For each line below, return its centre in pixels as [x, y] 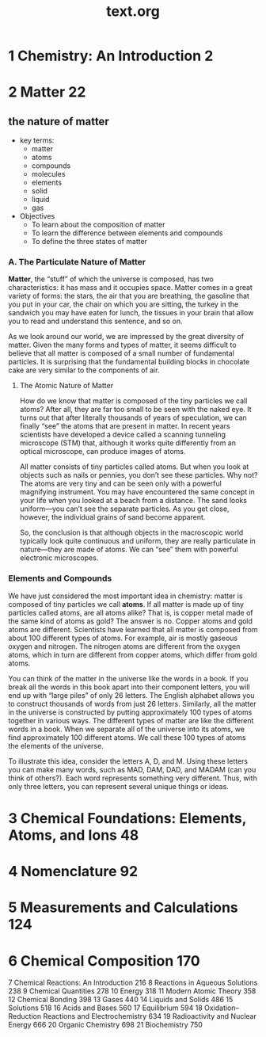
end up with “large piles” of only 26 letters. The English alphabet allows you [131, 695]
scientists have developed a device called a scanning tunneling [123, 435]
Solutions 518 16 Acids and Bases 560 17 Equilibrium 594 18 [106, 1008]
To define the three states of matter [89, 242]
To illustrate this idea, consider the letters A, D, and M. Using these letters [128, 761]
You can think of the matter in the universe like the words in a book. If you [128, 678]
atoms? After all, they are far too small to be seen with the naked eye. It [135, 410]
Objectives [37, 216]
